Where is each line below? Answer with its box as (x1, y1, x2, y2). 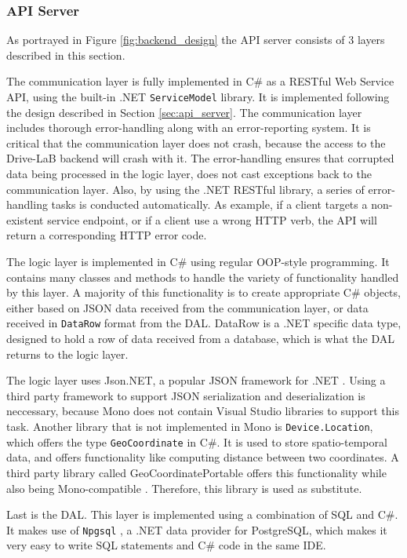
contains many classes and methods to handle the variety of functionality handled (6, 268, 399, 285)
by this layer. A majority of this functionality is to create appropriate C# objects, (6, 284, 401, 301)
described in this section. (6, 46, 125, 63)
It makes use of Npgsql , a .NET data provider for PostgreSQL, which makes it (6, 521, 387, 538)
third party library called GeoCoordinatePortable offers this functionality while (6, 464, 387, 480)
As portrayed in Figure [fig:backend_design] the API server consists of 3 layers (6, 31, 385, 48)
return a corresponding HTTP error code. (6, 227, 207, 243)
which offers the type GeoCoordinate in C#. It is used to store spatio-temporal (6, 433, 387, 450)
